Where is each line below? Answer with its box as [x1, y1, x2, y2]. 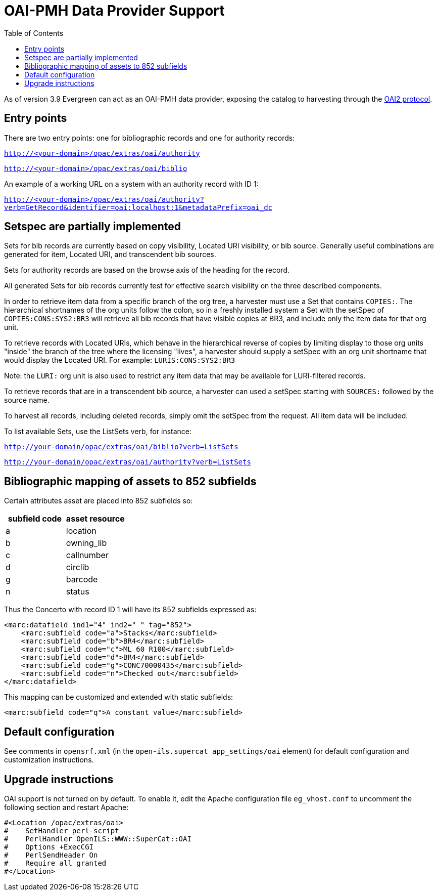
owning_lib [66, 538, 107, 548]
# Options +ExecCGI [4, 842, 94, 851]
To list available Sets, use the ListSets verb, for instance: [4, 427, 192, 436]
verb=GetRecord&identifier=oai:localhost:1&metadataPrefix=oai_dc [4, 203, 273, 211]
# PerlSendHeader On [4, 850, 98, 859]
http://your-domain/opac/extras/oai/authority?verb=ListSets [4, 458, 251, 466]
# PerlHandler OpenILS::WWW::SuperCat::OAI [4, 834, 191, 843]
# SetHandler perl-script [4, 826, 119, 835]
